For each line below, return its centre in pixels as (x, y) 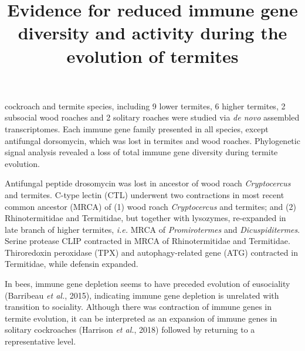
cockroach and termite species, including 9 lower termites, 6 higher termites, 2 (145, 106)
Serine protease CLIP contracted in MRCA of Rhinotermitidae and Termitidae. (148, 241)
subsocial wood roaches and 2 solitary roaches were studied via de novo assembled (152, 117)
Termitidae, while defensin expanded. (72, 264)
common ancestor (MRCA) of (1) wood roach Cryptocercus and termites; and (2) (150, 206)
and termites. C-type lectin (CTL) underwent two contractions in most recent (145, 194)
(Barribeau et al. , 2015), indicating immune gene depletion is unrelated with (142, 295)
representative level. (40, 341)
